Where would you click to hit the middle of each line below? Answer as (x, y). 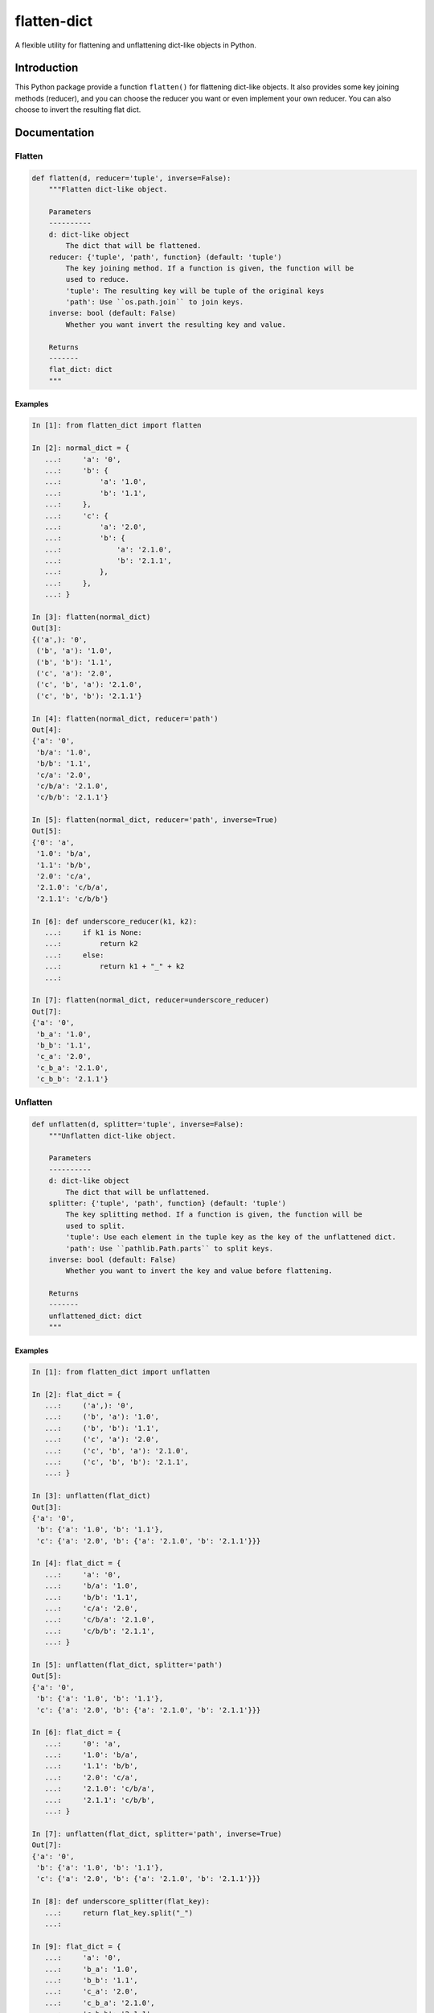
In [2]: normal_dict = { (81, 448)
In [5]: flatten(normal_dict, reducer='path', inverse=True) (155, 820)
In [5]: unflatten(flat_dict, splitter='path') (127, 1664)
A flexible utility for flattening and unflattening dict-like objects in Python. (135, 45)
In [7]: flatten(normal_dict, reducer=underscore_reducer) (150, 1000)
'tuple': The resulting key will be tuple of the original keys (195, 291)
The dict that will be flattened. (133, 246)
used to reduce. (98, 279)
